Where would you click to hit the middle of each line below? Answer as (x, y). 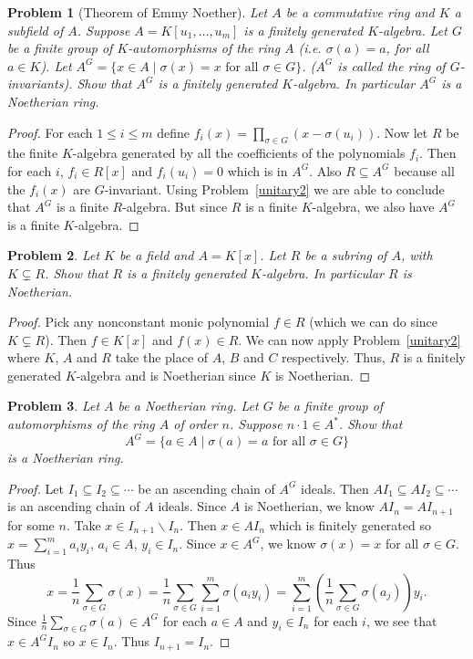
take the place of (162, 357)
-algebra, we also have (373, 207)
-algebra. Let (413, 30)
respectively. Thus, (334, 357)
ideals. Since (192, 506)
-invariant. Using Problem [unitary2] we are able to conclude (274, 188)
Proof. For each (50, 132)
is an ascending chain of (74, 506)
